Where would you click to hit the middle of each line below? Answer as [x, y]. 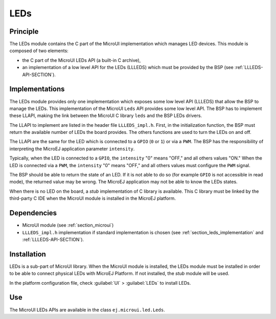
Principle [24, 31]
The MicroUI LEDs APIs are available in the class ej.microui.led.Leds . [87, 310]
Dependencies [33, 213]
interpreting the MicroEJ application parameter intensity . [72, 149]
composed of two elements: [39, 51]
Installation [28, 254]
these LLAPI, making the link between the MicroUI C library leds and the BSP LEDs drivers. [106, 116]
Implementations [37, 89]
